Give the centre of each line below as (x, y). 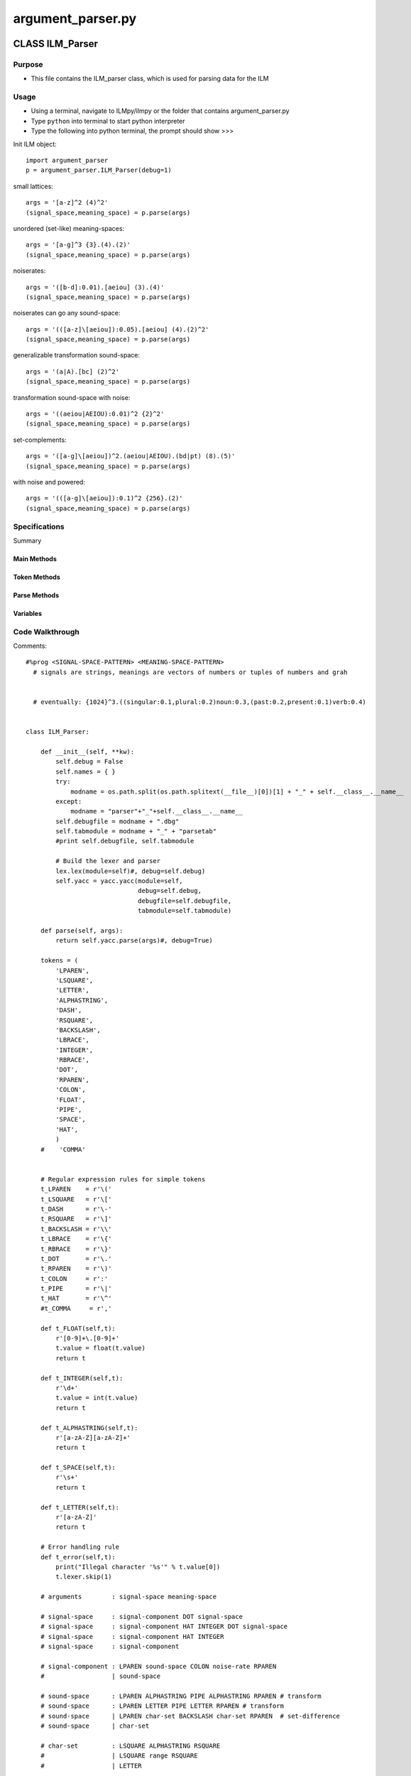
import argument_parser (67, 161)
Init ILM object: (35, 144)
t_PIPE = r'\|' (76, 1289)
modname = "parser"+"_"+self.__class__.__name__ (157, 811)
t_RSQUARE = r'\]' (76, 1219)
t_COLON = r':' (74, 1278)
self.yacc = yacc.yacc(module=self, (120, 881)
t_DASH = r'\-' (76, 1209)
